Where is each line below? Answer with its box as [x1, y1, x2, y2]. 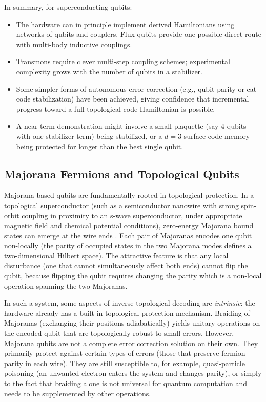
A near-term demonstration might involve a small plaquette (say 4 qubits [16, 120, 247, 131]
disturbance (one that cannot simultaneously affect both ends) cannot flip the [4, 260, 248, 271]
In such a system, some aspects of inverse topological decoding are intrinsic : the [4, 297, 255, 308]
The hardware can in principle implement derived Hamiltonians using [16, 18, 235, 29]
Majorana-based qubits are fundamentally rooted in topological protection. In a [4, 190, 254, 200]
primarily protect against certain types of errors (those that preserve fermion [4, 348, 245, 358]
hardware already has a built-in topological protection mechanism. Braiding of [4, 307, 250, 318]
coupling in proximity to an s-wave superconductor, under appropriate [22, 210, 242, 220]
